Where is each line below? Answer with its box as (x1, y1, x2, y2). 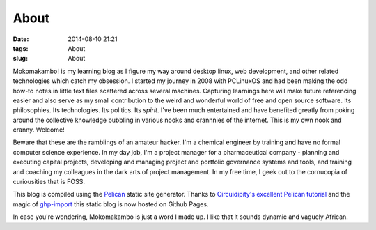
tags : (13, 44, 29, 52)
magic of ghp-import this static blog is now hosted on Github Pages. (13, 199, 209, 208)
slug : (13, 54, 28, 63)
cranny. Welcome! (13, 125, 65, 134)
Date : (13, 35, 29, 43)
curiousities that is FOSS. (13, 178, 85, 186)
